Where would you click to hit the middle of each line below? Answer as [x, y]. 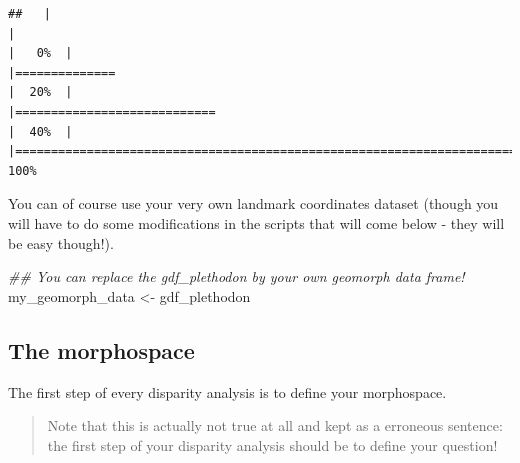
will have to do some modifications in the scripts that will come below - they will [256, 222]
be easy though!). [61, 242]
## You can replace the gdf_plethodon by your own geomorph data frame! [236, 276]
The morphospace [101, 349]
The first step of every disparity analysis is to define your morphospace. [227, 391]
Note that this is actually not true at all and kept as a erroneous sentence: [275, 425]
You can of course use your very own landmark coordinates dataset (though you [253, 203]
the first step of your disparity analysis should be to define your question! [272, 444]
